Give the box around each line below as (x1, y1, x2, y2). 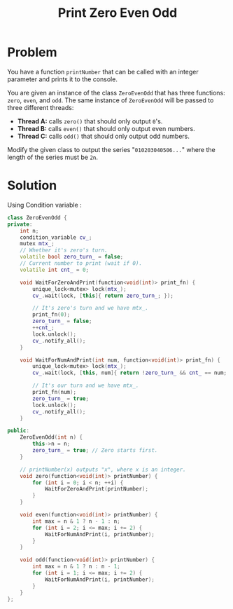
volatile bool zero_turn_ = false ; (20, 254, 124, 261)
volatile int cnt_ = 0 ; (20, 266, 90, 273)
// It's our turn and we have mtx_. (32, 382, 139, 390)
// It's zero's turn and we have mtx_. (32, 305, 149, 312)
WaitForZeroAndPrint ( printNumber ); (44, 486, 149, 493)
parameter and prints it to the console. (7, 75, 118, 83)
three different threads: (7, 103, 74, 111)
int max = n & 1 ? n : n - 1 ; (32, 563, 120, 570)
